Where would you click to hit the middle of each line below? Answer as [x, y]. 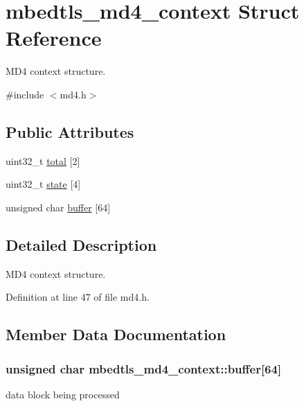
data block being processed [63, 394]
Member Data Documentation [116, 334]
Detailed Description [81, 244]
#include [25, 94]
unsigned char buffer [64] [58, 207]
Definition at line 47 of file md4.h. [78, 297]
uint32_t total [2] [43, 160]
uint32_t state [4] [43, 184]
